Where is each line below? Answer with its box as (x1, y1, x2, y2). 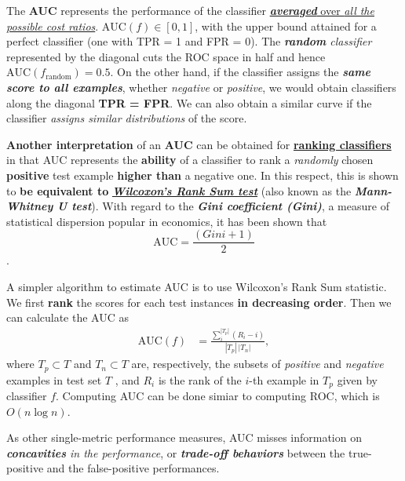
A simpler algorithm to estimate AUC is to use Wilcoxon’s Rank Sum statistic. (6, 278, 387, 294)
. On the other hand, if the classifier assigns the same (110, 64, 370, 80)
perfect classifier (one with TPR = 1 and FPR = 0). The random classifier (6, 33, 372, 49)
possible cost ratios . (6, 17, 99, 34)
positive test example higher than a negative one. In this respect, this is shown (6, 166, 399, 183)
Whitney (6, 198, 53, 214)
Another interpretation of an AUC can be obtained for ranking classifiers (6, 136, 392, 152)
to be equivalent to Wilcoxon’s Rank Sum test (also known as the (6, 182, 352, 199)
